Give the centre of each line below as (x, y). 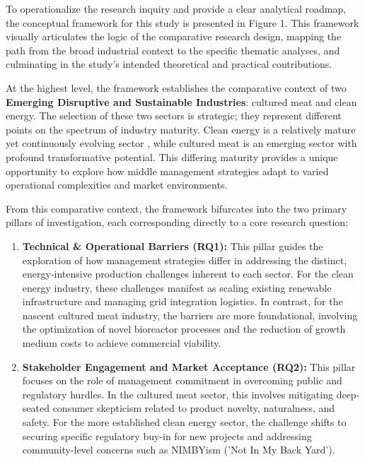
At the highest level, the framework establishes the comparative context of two (176, 87)
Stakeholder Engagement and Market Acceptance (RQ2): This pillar (189, 366)
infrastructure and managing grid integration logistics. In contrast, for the (182, 301)
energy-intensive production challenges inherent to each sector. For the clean (188, 274)
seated (36, 408)
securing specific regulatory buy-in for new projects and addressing (167, 436)
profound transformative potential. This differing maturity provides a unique (172, 156)
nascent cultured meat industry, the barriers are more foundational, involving (190, 315)
